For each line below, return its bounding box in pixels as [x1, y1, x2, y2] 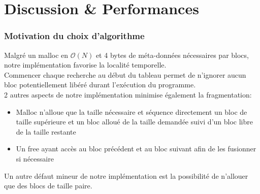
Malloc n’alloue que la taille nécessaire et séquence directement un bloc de [16, 106, 247, 117]
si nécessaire [16, 153, 54, 164]
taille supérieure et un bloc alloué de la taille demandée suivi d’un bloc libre [16, 116, 253, 127]
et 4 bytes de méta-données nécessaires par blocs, [95, 49, 249, 60]
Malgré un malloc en [4, 49, 69, 60]
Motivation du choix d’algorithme [4, 29, 145, 42]
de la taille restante [16, 126, 76, 137]
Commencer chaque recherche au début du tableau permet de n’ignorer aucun [4, 69, 246, 80]
